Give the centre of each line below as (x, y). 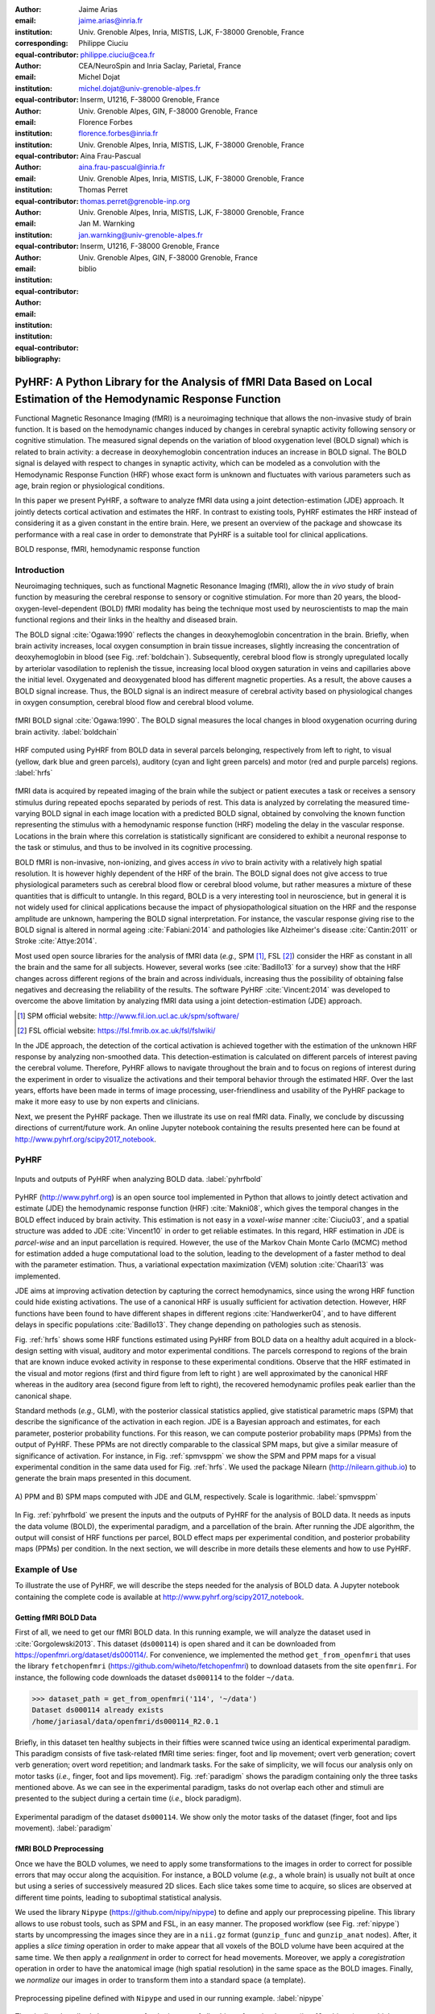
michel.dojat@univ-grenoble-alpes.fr (140, 88)
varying (27, 814)
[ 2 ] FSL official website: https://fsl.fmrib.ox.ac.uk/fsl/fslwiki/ (116, 1030)
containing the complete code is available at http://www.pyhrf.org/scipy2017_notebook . (159, 1597)
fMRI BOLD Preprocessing (59, 1849)
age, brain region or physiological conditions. (90, 485)
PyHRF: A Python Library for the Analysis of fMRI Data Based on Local (193, 381)
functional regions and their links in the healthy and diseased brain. (126, 620)
